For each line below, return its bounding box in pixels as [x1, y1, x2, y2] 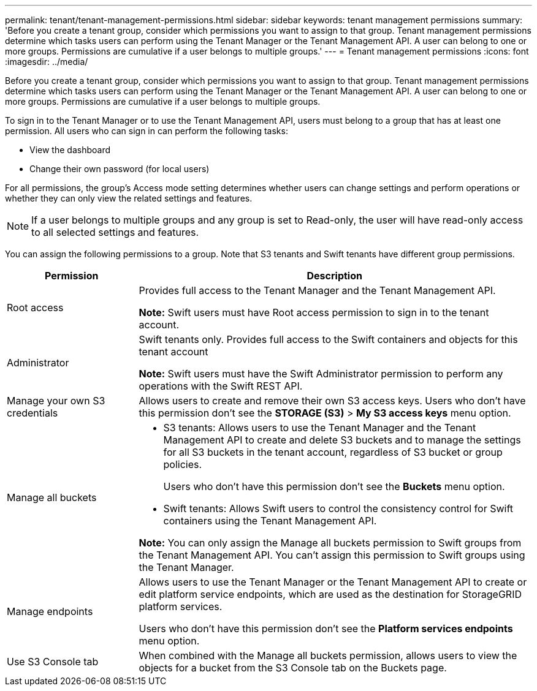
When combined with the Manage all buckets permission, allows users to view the [139, 649, 517, 662]
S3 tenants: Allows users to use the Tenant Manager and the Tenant [163, 421, 476, 434]
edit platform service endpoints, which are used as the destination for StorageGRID [139, 588, 522, 600]
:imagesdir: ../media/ [5, 56, 88, 67]
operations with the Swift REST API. [139, 380, 303, 392]
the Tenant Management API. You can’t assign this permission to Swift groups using [139, 549, 525, 561]
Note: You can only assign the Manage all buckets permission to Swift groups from [139, 537, 522, 549]
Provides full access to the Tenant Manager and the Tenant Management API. [139, 284, 496, 296]
